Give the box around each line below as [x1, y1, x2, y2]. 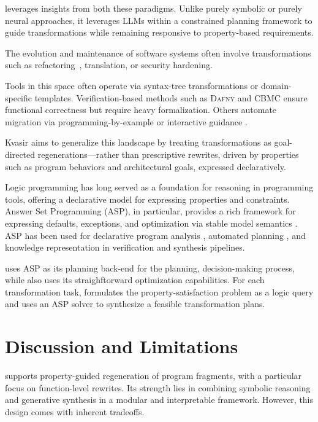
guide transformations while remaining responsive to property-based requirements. [5, 26, 314, 39]
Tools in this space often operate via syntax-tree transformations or [5, 79, 259, 92]
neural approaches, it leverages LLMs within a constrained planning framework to [5, 14, 312, 26]
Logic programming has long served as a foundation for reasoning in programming [5, 181, 314, 193]
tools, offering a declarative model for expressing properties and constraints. [5, 192, 290, 205]
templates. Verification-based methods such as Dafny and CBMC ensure [34, 91, 308, 104]
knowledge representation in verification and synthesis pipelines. [5, 241, 245, 254]
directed [5, 147, 36, 160]
